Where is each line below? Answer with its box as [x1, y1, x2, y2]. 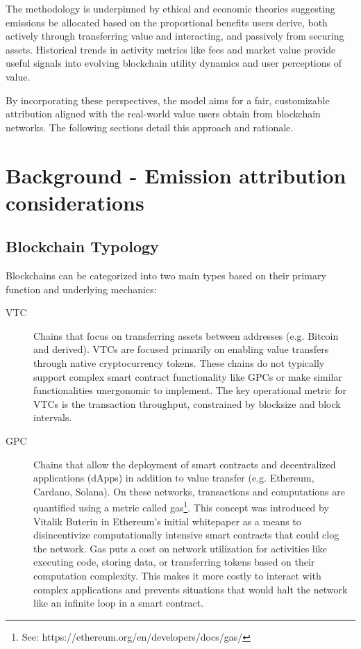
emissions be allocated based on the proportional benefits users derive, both [6, 15, 328, 29]
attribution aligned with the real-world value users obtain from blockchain [6, 106, 321, 121]
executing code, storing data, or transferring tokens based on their [33, 554, 315, 569]
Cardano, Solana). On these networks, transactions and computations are [33, 484, 345, 498]
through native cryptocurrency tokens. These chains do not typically [33, 356, 325, 370]
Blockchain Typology [6, 236, 159, 257]
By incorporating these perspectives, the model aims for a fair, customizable [6, 92, 330, 107]
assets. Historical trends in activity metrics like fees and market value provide [6, 42, 336, 56]
